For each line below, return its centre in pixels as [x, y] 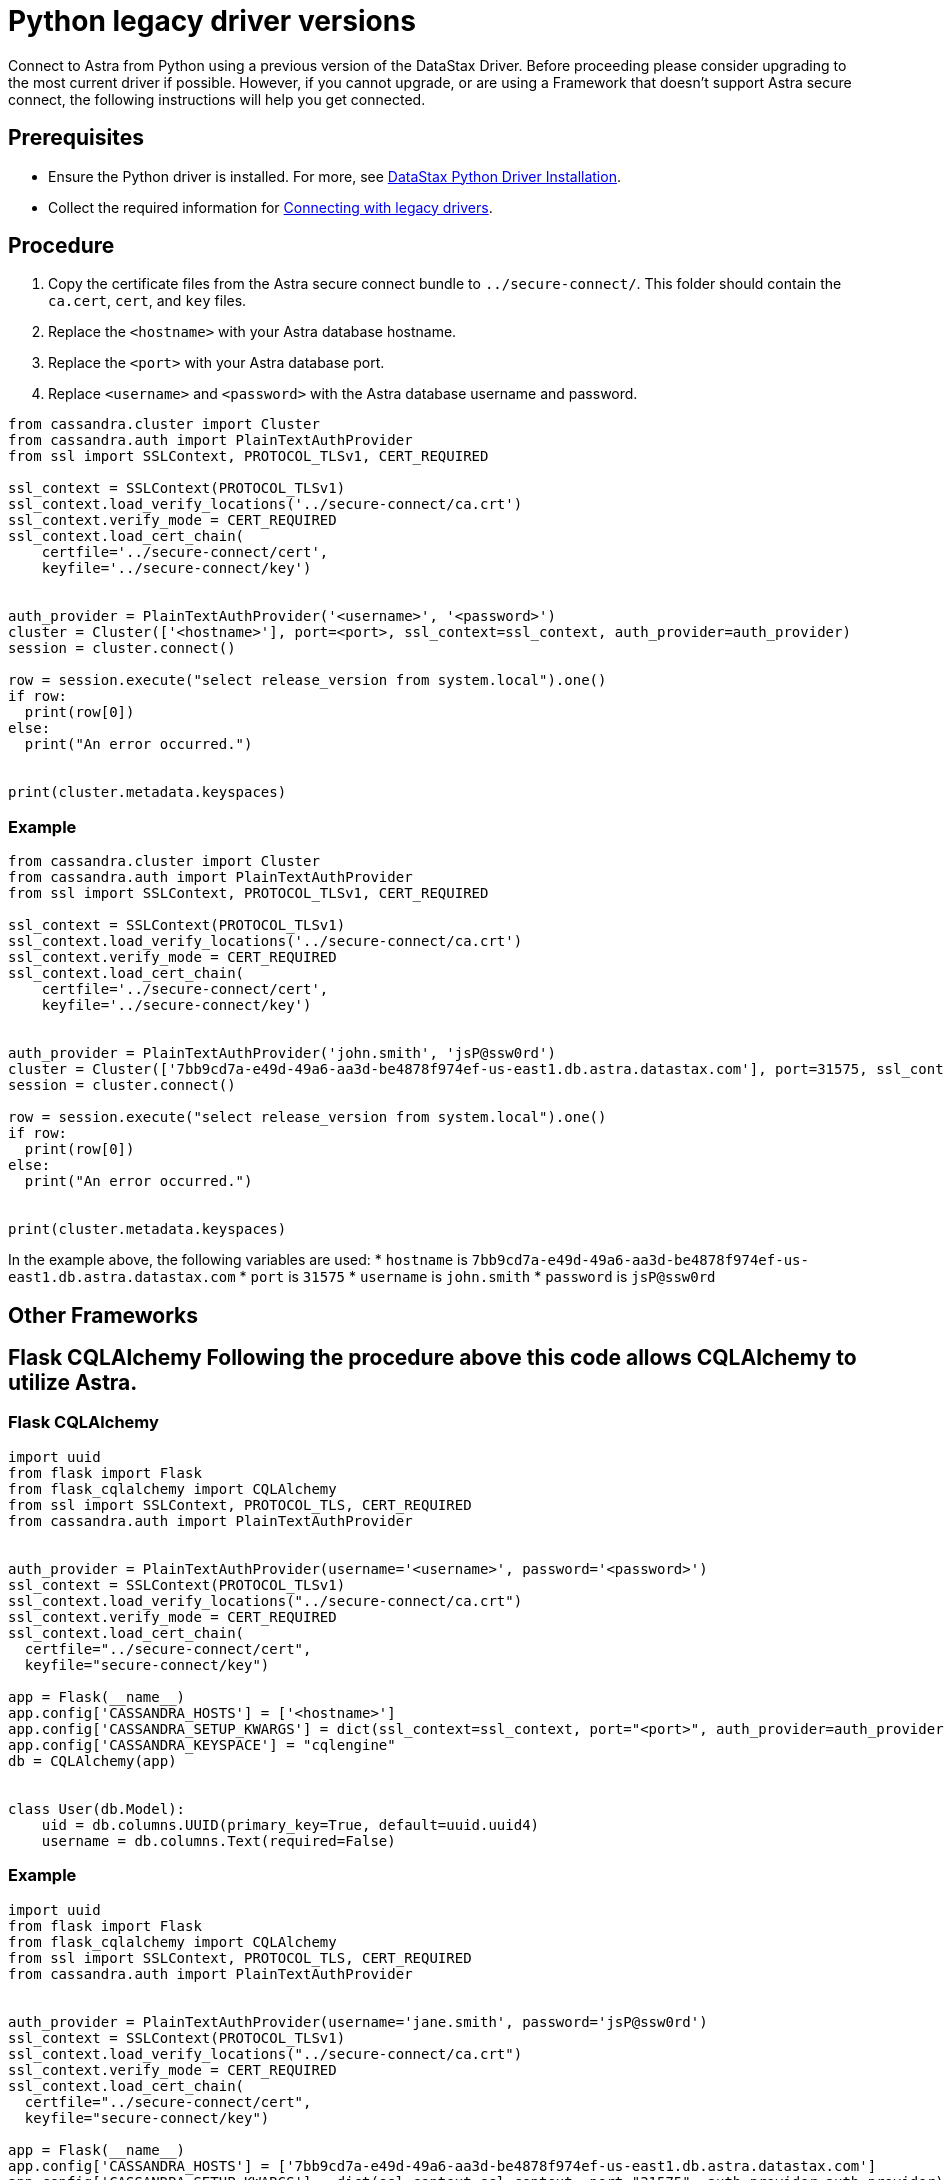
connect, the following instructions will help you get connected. [217, 99]
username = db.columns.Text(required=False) [218, 1840]
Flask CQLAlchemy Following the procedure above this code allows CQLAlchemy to [432, 1358]
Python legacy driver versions [212, 21]
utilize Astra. [73, 1383]
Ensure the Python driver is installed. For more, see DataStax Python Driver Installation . [334, 176]
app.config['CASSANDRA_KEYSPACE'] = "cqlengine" [202, 1744]
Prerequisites [76, 138]
